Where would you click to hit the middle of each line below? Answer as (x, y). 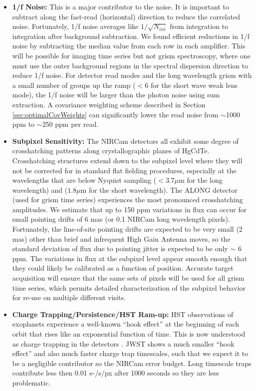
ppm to (23, 124)
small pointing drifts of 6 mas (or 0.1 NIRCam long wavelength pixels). (121, 219)
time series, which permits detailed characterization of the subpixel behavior (129, 287)
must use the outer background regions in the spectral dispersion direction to (130, 65)
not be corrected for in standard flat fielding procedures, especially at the (124, 170)
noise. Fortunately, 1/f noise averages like (75, 26)
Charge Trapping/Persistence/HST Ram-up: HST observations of (123, 314)
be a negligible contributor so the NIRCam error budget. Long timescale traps (132, 363)
